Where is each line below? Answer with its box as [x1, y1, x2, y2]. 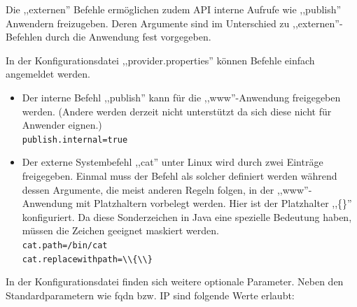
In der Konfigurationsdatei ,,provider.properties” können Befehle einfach [6, 52, 315, 67]
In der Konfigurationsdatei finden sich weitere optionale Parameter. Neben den [6, 274, 344, 289]
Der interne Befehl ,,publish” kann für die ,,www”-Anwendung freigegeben [22, 90, 341, 104]
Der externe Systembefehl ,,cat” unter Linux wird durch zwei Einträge [22, 155, 323, 169]
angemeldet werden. [6, 66, 90, 81]
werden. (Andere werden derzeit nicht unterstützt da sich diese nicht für [22, 103, 332, 118]
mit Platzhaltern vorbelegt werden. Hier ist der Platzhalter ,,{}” [76, 196, 352, 210]
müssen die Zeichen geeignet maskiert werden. [22, 223, 219, 238]
